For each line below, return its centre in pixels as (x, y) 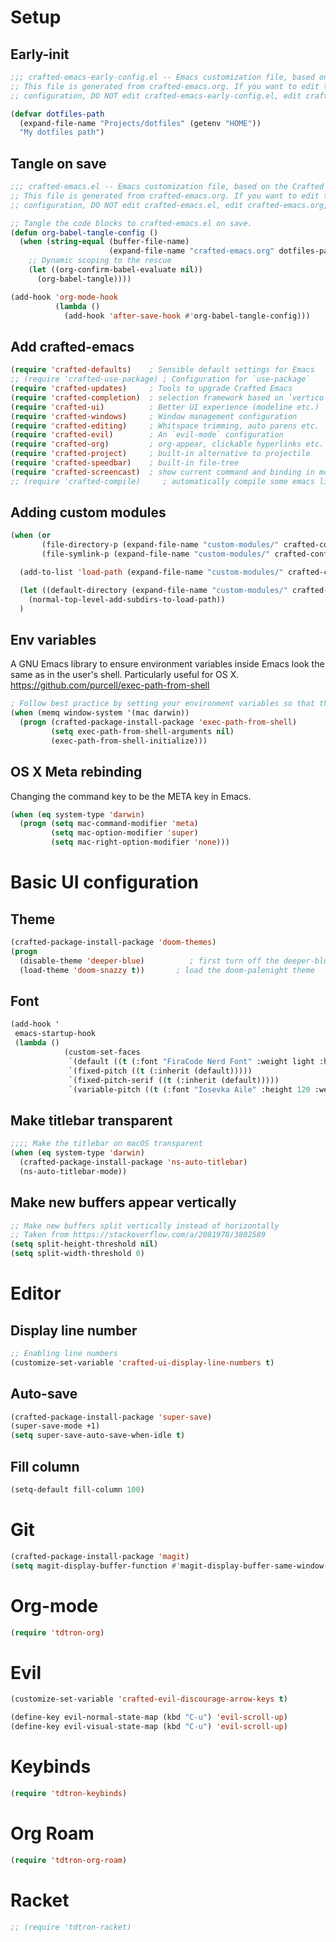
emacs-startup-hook (55, 1034)
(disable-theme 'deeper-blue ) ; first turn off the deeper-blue (176, 961)
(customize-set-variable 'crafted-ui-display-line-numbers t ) (142, 1362)
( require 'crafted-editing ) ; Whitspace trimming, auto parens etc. (165, 426)
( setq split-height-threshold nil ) (84, 1244)
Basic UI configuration (105, 882)
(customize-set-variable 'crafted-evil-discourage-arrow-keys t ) (149, 1699)
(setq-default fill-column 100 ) (77, 1490)
